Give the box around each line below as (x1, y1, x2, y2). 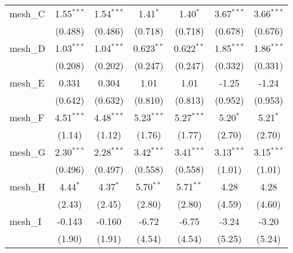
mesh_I (10, 214, 42, 228)
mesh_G (10, 145, 46, 159)
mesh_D (10, 41, 45, 55)
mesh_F (10, 110, 45, 124)
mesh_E (10, 76, 45, 90)
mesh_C (10, 7, 45, 20)
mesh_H (10, 180, 45, 193)
